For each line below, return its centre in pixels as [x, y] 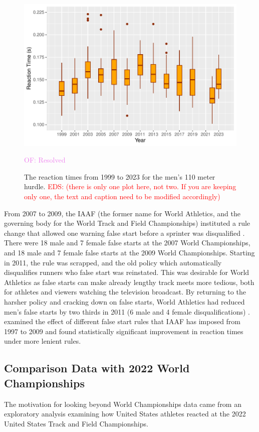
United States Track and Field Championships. [76, 423]
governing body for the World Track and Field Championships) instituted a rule [127, 223]
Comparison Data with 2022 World [97, 368]
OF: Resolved [45, 160]
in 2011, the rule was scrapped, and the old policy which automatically [113, 262]
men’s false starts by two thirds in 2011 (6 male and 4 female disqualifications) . [127, 311]
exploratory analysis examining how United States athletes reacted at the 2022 [125, 414]
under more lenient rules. [43, 341]
